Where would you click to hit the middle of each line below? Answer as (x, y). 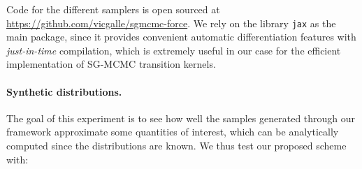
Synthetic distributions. (64, 91)
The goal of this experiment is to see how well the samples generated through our (181, 118)
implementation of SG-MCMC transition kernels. (111, 64)
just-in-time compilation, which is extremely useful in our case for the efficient (174, 50)
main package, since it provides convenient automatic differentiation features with (181, 37)
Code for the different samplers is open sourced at (113, 9)
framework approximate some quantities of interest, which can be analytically (173, 132)
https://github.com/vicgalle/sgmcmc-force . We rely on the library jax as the (171, 23)
